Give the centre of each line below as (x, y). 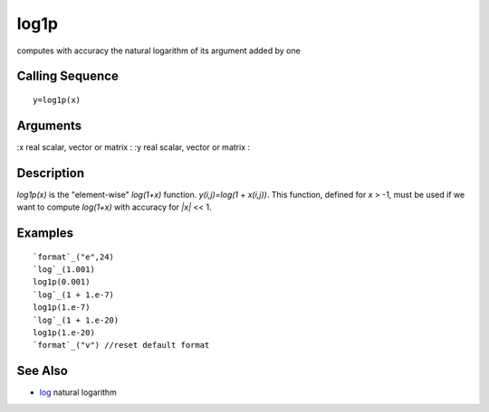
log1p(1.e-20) (64, 332)
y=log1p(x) (57, 100)
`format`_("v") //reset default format (121, 345)
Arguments (49, 125)
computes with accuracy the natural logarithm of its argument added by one (158, 51)
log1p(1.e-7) (62, 308)
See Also (42, 371)
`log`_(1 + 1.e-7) (74, 295)
